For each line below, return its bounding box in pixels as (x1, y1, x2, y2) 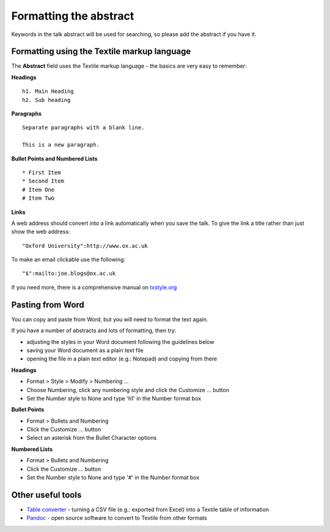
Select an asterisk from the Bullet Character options (26, 434, 157, 442)
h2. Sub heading (22, 97, 71, 103)
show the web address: (11, 228, 70, 235)
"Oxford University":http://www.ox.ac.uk (22, 242, 148, 249)
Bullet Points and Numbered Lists (11, 155, 98, 162)
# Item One (22, 186, 55, 193)
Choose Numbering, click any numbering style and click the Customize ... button (26, 386, 229, 393)
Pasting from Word (11, 299, 85, 310)
